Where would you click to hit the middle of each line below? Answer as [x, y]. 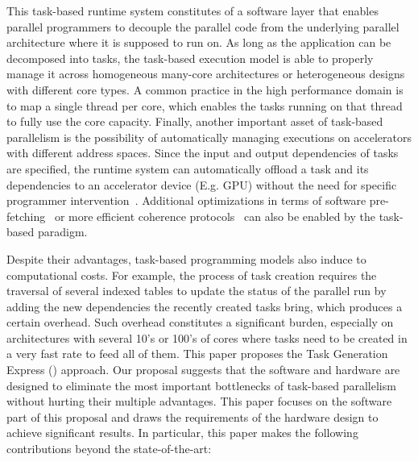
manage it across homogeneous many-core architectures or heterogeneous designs [206, 74]
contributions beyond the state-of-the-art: [109, 449]
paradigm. [62, 232]
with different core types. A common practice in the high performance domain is [205, 89]
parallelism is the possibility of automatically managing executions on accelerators [209, 137]
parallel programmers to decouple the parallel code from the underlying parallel [203, 26]
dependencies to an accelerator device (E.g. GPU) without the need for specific [202, 184]
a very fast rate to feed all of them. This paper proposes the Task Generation [197, 354]
